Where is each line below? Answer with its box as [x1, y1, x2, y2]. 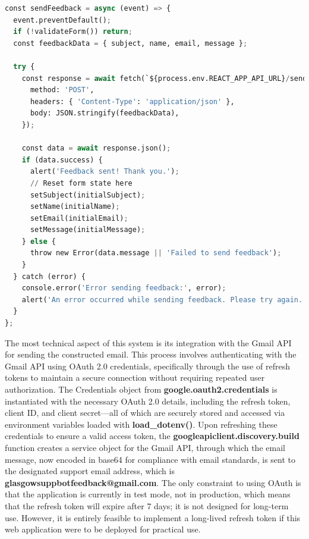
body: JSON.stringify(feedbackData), [30, 109, 179, 118]
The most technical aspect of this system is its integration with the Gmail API [5, 336, 292, 349]
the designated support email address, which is [5, 465, 175, 477]
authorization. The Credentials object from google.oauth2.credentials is [5, 383, 278, 395]
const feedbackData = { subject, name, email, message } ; [13, 39, 248, 48]
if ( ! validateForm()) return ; [13, 27, 133, 36]
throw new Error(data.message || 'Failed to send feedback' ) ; [30, 249, 282, 258]
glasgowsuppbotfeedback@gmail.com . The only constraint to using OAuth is [5, 476, 301, 488]
